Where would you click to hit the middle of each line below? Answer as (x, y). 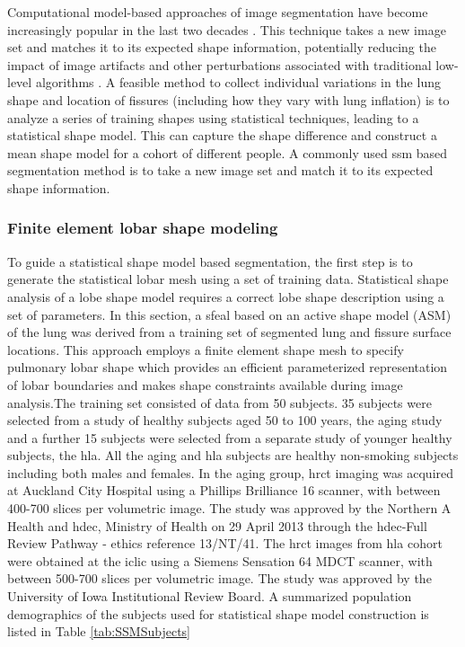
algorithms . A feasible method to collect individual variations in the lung (238, 82)
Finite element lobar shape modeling (143, 228)
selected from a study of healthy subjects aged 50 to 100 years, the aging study (225, 420)
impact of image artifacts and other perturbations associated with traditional (219, 64)
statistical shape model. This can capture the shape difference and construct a (222, 135)
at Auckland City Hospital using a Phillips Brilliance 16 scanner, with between (224, 490)
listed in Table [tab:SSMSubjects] (99, 631)
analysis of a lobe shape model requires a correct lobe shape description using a (226, 296)
